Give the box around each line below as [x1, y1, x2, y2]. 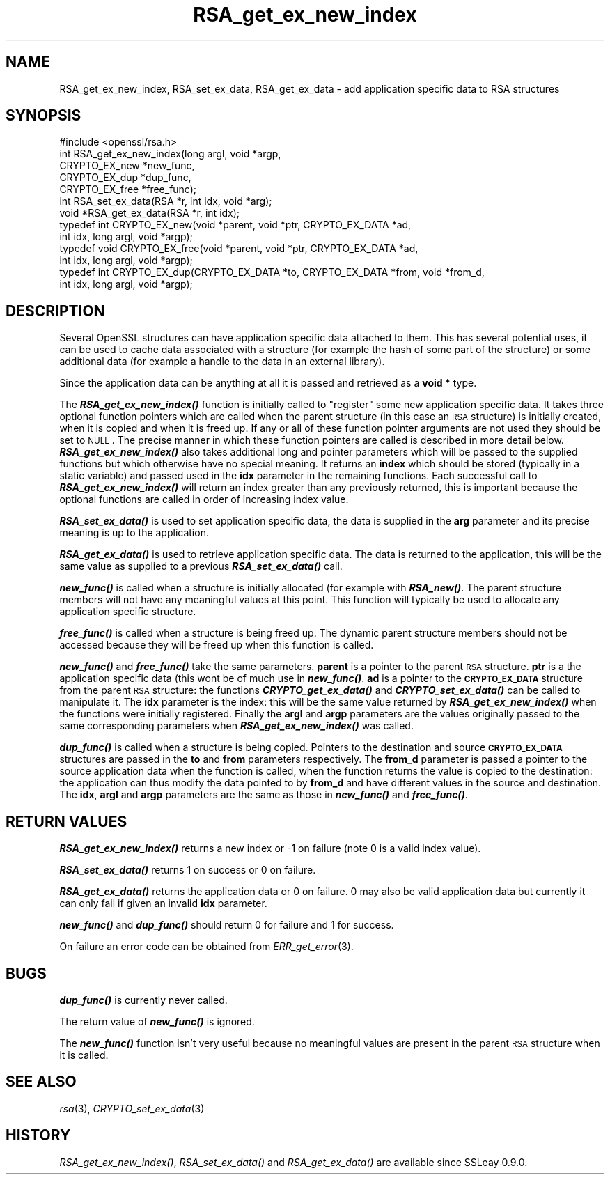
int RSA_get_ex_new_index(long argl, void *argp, [59, 148, 281, 160]
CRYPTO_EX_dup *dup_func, [59, 171, 191, 184]
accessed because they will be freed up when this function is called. [59, 639, 374, 651]
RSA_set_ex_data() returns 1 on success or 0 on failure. [59, 864, 316, 876]
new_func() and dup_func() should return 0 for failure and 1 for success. [59, 919, 394, 931]
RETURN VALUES [6, 812, 127, 830]
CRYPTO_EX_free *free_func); [59, 183, 197, 196]
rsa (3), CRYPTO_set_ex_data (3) [59, 1102, 205, 1115]
